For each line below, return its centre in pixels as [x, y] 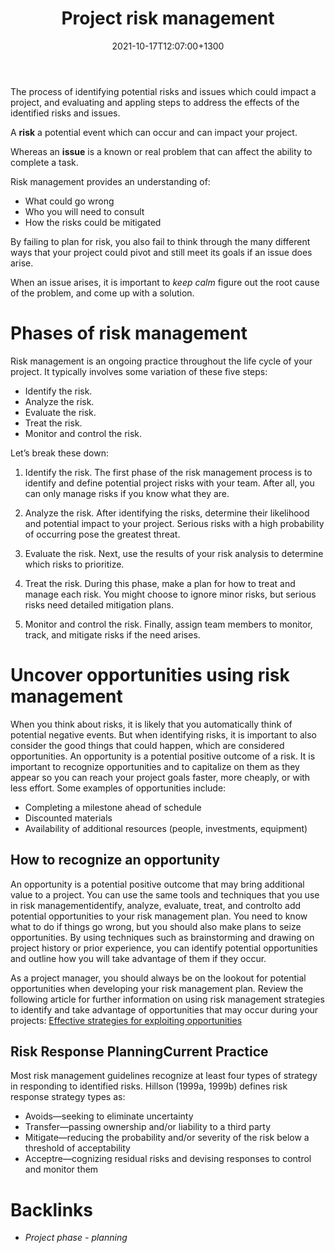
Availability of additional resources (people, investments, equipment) [166, 828]
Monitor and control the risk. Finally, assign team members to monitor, [168, 624]
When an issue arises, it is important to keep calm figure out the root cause [165, 282]
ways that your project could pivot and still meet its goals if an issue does [161, 252]
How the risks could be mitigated [93, 222]
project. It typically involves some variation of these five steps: [139, 371]
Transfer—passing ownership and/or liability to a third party [147, 1127]
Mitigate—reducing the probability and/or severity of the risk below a [167, 1138]
